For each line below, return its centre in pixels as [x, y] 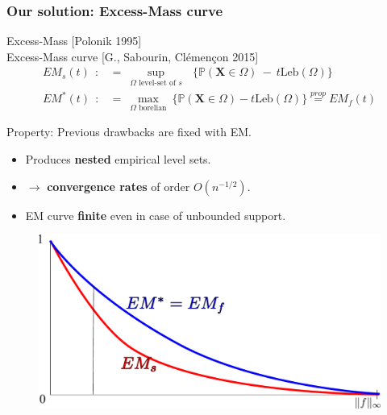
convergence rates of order [119, 186]
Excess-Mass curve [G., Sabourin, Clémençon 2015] [133, 56]
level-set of [157, 83]
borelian [153, 108]
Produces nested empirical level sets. [118, 159]
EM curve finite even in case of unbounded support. [156, 215]
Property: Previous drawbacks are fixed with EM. [129, 132]
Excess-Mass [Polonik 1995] [74, 41]
